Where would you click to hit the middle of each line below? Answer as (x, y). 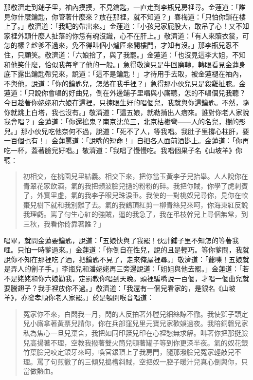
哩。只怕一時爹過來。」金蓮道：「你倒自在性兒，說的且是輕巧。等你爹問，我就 (126, 250)
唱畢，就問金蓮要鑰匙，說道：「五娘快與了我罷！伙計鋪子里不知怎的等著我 (121, 240)
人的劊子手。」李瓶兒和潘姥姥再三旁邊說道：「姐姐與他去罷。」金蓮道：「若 (133, 269)
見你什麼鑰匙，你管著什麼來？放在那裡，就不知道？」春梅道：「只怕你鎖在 (121, 16)
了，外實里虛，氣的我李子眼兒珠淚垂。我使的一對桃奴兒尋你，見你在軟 (136, 195)
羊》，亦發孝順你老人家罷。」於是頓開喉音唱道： (79, 297)
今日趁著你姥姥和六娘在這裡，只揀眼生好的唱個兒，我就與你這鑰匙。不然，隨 (126, 102)
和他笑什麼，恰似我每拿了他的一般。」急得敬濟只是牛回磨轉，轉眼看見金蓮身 (125, 64)
